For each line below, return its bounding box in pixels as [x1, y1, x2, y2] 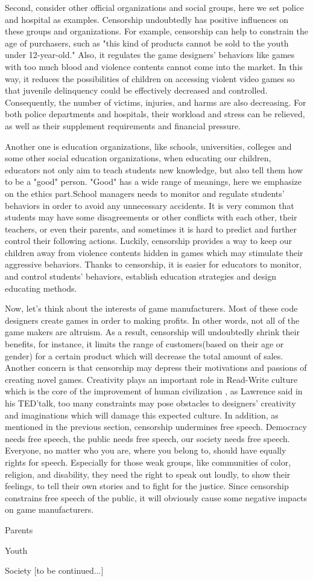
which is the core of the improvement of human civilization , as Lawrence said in [5, 385, 303, 397]
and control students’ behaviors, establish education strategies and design [5, 270, 276, 283]
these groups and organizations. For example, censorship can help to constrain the [5, 25, 308, 37]
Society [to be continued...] [5, 564, 104, 577]
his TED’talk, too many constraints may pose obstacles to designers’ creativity [5, 397, 296, 409]
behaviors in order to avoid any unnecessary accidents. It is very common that [5, 199, 294, 211]
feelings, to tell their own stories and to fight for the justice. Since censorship [5, 480, 289, 492]
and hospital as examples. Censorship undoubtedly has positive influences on [5, 13, 289, 25]
